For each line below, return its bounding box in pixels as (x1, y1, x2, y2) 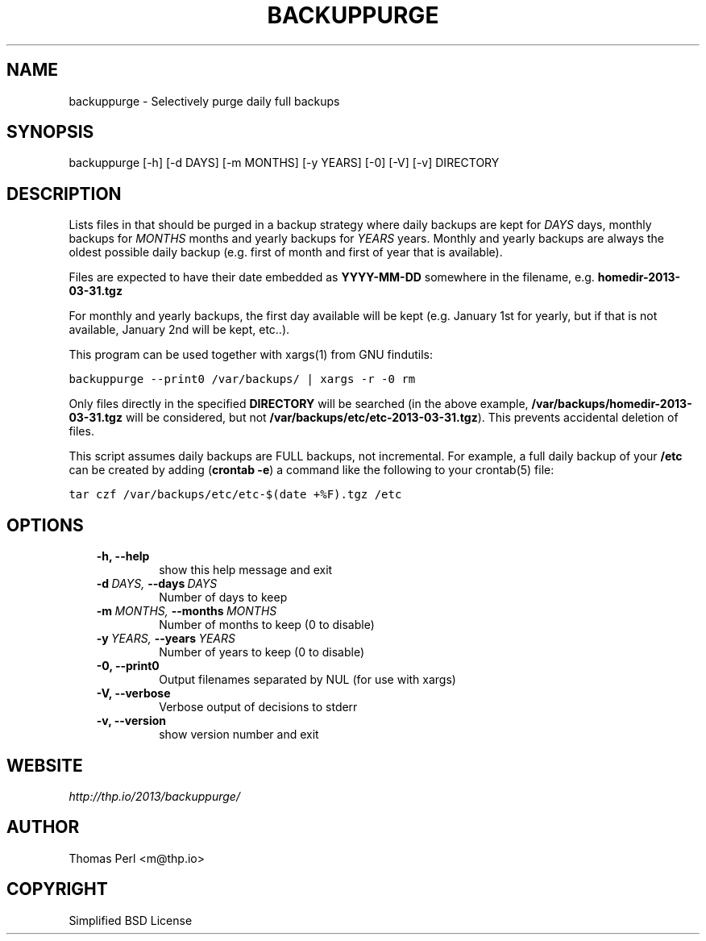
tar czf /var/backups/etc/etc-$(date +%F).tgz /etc (69, 488, 402, 502)
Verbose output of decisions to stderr (159, 700, 358, 714)
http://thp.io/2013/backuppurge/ (69, 789, 240, 803)
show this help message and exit (159, 563, 333, 577)
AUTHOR (6, 817, 80, 838)
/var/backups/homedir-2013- (531, 397, 692, 411)
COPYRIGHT (6, 879, 108, 900)
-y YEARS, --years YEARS (96, 631, 235, 646)
